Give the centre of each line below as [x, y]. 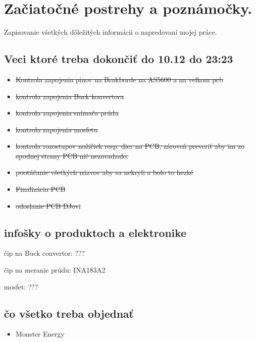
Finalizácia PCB [40, 189]
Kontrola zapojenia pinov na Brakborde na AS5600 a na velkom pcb [119, 79]
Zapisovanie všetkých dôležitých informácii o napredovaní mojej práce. [110, 32]
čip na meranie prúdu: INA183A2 [55, 270]
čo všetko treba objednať [69, 313]
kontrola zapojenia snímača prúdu [67, 113]
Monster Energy [40, 334]
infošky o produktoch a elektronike [95, 232]
